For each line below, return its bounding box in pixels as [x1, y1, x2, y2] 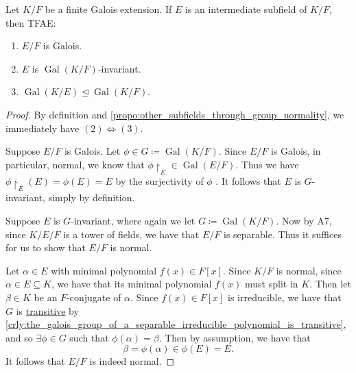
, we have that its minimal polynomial [51, 276, 212, 291]
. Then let [309, 276, 351, 291]
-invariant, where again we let [71, 213, 195, 227]
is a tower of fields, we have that [63, 227, 200, 241]
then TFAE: [5, 15, 56, 29]
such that [69, 330, 109, 344]
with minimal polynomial [51, 263, 157, 277]
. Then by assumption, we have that [158, 330, 311, 344]
